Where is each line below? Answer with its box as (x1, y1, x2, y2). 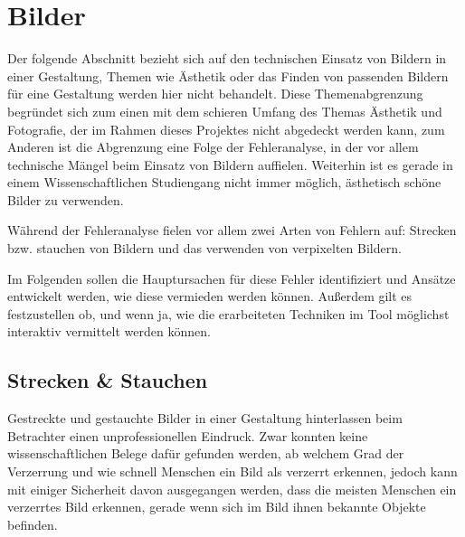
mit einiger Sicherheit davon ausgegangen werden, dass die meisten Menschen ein (7, 479, 457, 498)
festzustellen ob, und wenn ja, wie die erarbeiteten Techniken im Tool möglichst (7, 304, 450, 323)
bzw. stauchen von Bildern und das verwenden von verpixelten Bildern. (7, 239, 402, 258)
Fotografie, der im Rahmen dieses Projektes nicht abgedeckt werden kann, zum (7, 119, 445, 138)
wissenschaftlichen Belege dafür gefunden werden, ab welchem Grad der (7, 444, 404, 463)
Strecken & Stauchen (7, 366, 208, 394)
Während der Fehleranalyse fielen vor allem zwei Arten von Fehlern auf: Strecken (7, 221, 457, 240)
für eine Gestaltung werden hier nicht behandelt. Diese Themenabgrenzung (7, 84, 423, 103)
